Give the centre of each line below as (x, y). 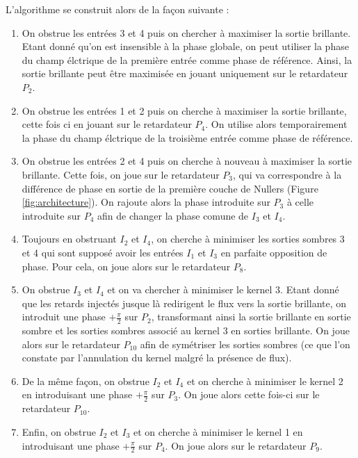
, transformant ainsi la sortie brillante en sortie (251, 317)
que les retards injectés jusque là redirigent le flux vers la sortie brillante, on (184, 303)
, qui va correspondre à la (287, 174)
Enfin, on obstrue (59, 431)
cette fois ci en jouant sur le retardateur (107, 124)
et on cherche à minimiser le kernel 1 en (218, 431)
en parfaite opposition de (274, 252)
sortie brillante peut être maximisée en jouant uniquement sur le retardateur (185, 73)
